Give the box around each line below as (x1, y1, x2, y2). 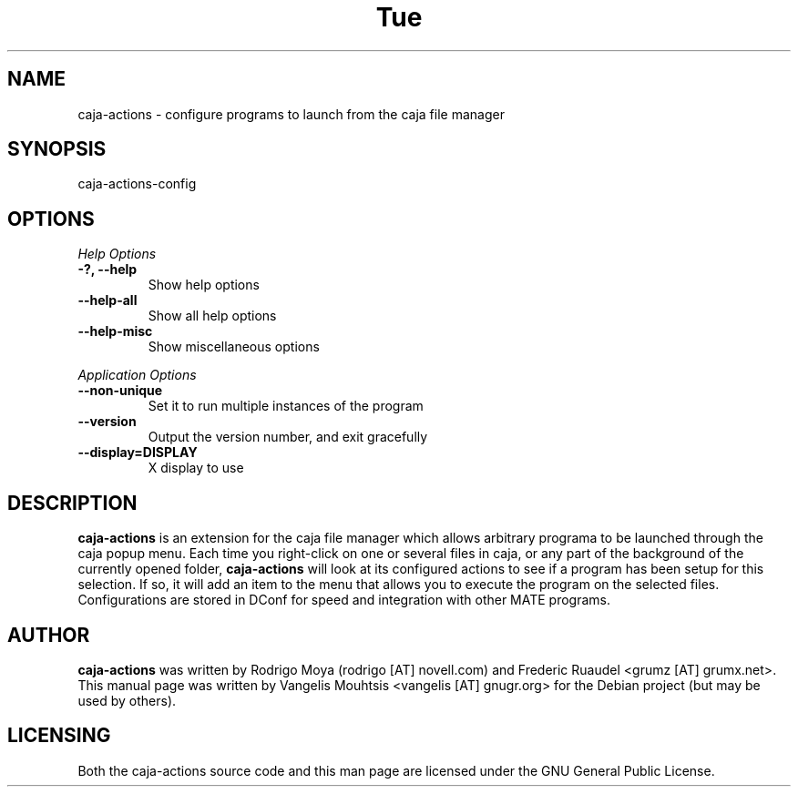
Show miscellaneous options (148, 339, 320, 355)
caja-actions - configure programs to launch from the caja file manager (77, 106, 505, 122)
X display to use (148, 460, 244, 476)
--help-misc (77, 323, 153, 340)
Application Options (77, 367, 197, 383)
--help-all (77, 292, 138, 309)
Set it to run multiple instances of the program (148, 398, 424, 414)
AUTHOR (7, 623, 90, 646)
